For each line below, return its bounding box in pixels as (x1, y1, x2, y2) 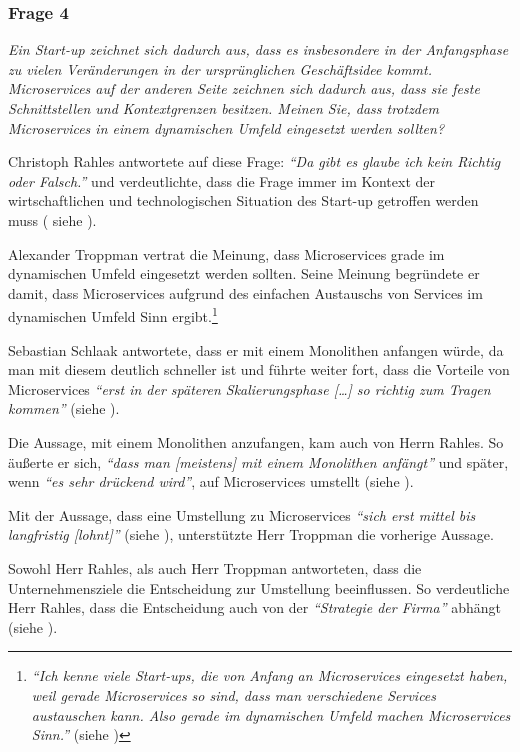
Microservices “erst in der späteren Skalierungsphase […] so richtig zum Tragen (8, 378, 491, 399)
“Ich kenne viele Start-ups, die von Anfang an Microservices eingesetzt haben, (31, 665, 508, 686)
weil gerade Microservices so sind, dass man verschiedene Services (31, 684, 437, 705)
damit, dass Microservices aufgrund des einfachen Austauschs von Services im (8, 282, 483, 303)
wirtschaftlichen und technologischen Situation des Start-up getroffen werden (8, 190, 479, 211)
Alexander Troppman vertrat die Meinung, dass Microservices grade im (8, 243, 445, 264)
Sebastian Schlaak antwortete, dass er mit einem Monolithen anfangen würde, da (8, 339, 504, 360)
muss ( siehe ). (8, 209, 97, 230)
